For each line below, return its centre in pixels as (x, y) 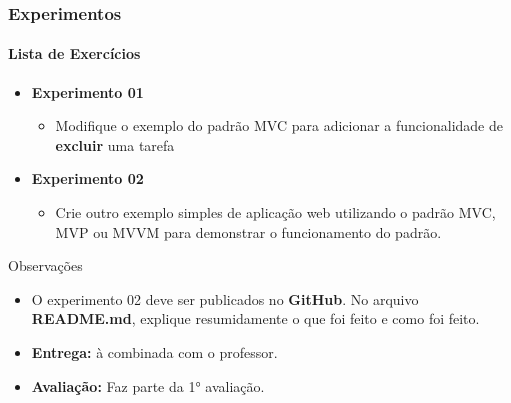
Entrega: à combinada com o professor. (154, 351)
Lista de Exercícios (74, 53)
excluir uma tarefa (115, 144)
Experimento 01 (87, 91)
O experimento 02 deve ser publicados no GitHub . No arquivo (225, 298)
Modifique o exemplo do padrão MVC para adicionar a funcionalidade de (279, 125)
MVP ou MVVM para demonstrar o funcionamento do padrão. (248, 231)
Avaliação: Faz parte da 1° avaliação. (148, 385)
